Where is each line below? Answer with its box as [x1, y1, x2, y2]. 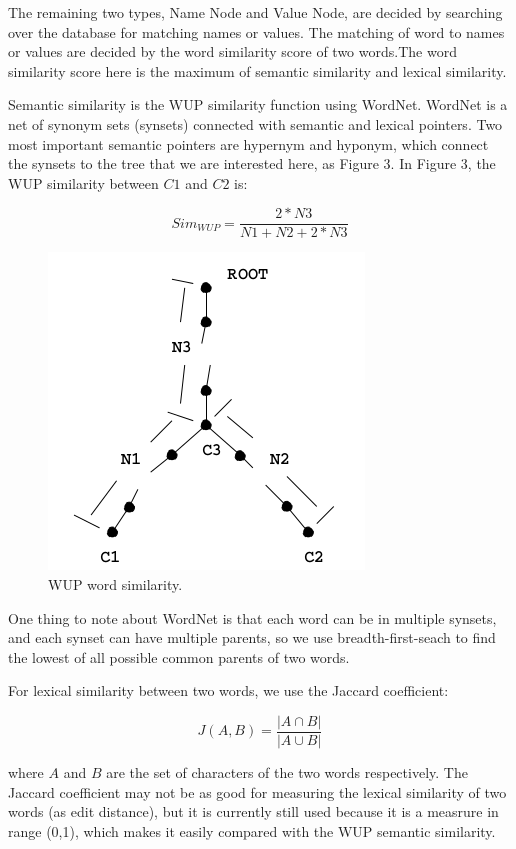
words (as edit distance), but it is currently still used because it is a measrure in [8, 801, 499, 822]
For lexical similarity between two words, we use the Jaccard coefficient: [8, 680, 449, 701]
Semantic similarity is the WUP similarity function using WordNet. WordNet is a [8, 94, 508, 115]
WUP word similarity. [48, 574, 183, 594]
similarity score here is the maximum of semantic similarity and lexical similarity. [8, 60, 507, 81]
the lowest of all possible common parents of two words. [8, 646, 350, 667]
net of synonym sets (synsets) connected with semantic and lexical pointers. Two [8, 113, 503, 134]
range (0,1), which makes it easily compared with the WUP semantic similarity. [8, 820, 496, 841]
